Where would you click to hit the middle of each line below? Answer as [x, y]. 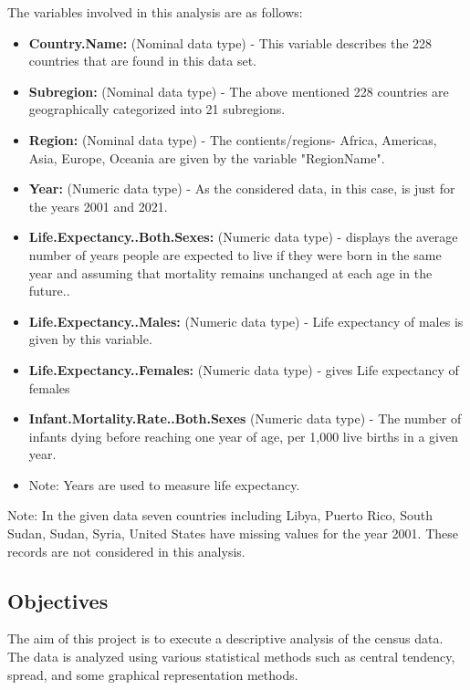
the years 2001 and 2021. [98, 206]
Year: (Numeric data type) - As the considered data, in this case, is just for [242, 188]
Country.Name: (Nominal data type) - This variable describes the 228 [230, 42]
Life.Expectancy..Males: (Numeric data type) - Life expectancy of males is [246, 321]
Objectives [58, 600]
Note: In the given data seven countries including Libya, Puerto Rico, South [220, 515]
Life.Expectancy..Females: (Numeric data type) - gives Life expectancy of [244, 369]
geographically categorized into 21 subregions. [157, 109]
